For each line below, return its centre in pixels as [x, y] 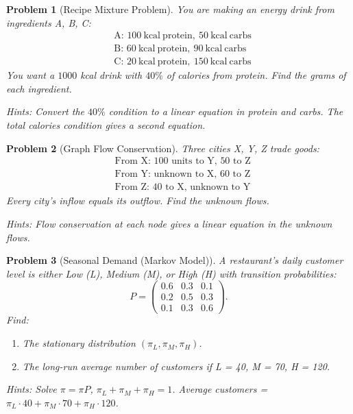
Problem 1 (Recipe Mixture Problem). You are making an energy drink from [170, 9]
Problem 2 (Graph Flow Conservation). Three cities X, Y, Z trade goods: [163, 148]
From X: [133, 161]
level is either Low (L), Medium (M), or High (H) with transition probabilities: [171, 273]
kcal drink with [111, 75]
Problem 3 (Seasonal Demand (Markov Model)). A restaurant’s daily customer [175, 260]
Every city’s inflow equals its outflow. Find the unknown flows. [138, 200]
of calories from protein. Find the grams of [256, 75]
